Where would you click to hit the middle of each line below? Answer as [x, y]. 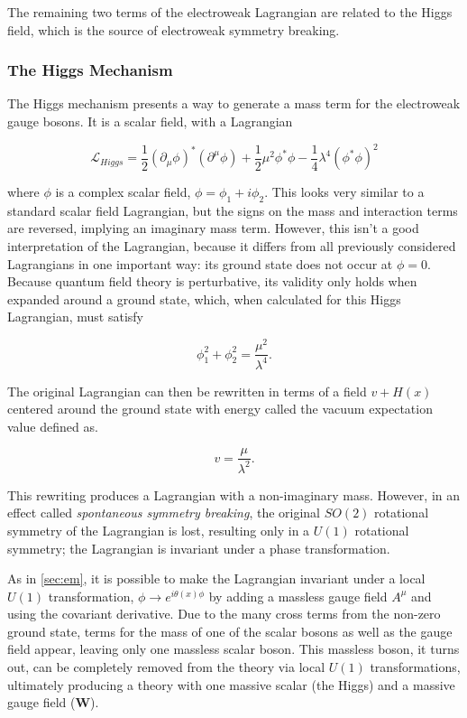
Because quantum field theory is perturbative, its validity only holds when [212, 281]
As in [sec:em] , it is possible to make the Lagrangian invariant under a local [216, 578]
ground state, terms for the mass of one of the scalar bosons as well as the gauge [230, 631]
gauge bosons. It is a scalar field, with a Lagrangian [150, 121]
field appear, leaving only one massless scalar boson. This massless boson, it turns [233, 649]
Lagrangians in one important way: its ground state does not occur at [200, 263]
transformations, [415, 667]
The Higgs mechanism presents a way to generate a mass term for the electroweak [234, 103]
